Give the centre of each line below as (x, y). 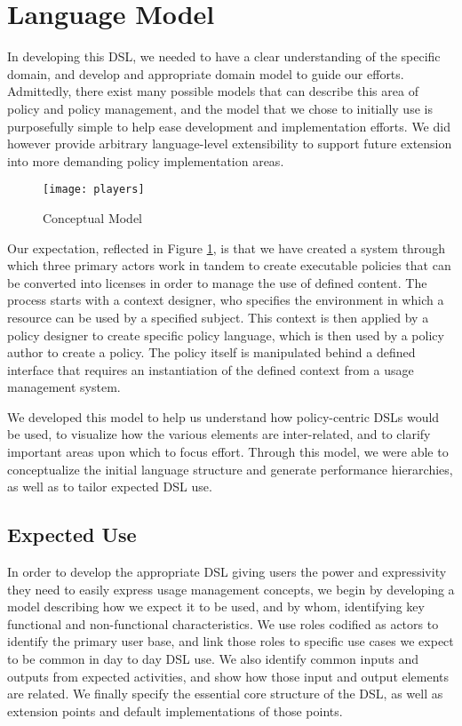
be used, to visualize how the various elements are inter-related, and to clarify (219, 434)
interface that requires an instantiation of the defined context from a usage (211, 369)
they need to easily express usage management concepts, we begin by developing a (231, 589)
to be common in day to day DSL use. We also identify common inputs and (213, 659)
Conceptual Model (93, 217)
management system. (64, 387)
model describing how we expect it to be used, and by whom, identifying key (216, 606)
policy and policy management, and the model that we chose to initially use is (220, 108)
